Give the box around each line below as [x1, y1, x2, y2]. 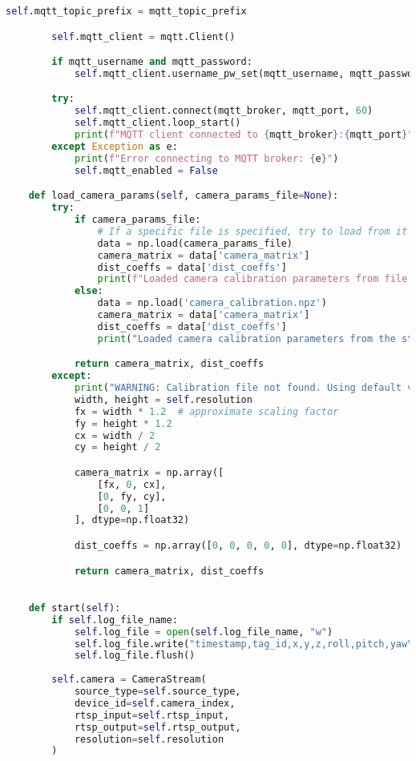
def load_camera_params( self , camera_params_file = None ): [28, 190, 339, 202]
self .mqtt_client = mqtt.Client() [51, 30, 236, 42]
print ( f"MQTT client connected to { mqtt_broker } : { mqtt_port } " [74, 129, 414, 141]
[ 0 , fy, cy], [97, 490, 167, 502]
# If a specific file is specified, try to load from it [97, 225, 408, 237]
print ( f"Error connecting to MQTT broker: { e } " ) [74, 152, 339, 164]
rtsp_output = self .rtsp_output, [74, 721, 241, 733]
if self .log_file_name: [51, 614, 178, 626]
